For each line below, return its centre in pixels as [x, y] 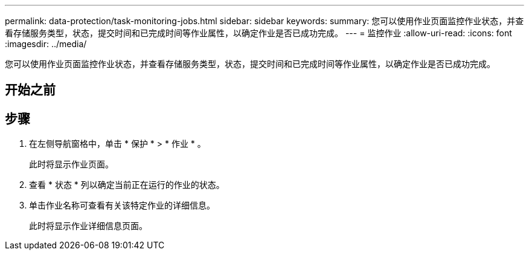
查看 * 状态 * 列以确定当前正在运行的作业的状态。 [127, 185]
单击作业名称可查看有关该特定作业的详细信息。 [122, 205]
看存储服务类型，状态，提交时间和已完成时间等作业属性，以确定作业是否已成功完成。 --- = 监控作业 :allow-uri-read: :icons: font [258, 33]
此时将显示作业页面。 [71, 164]
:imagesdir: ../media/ [46, 44]
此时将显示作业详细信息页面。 [88, 226]
